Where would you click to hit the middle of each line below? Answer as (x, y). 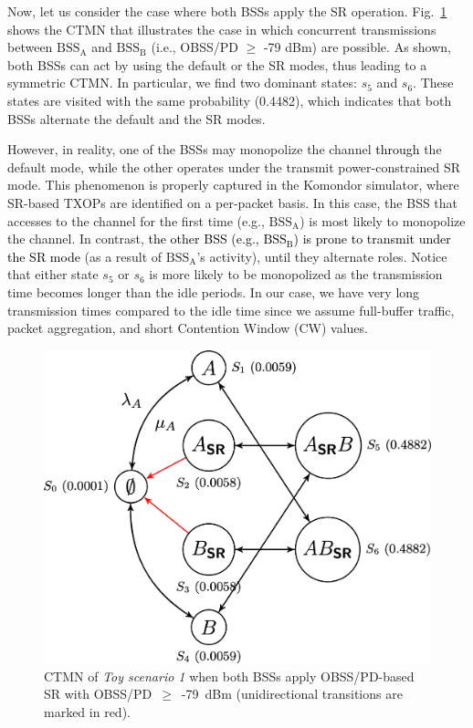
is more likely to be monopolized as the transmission (296, 274)
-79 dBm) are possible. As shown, (357, 47)
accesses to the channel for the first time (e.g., (136, 220)
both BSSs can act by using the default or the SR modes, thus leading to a (217, 64)
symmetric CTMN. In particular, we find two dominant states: (182, 83)
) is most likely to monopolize (383, 220)
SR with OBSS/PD (98, 694)
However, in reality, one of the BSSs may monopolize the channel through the (225, 149)
